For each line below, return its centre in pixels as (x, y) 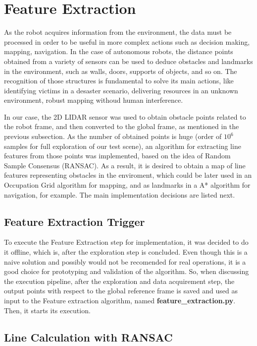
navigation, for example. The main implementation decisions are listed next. (120, 194)
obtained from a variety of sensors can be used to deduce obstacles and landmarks (128, 61)
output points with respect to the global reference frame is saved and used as (121, 291)
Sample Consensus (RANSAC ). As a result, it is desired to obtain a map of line (125, 165)
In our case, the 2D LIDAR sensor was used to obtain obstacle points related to (125, 116)
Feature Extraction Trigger (75, 221)
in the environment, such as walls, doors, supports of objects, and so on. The (121, 71)
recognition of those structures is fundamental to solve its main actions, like (119, 81)
